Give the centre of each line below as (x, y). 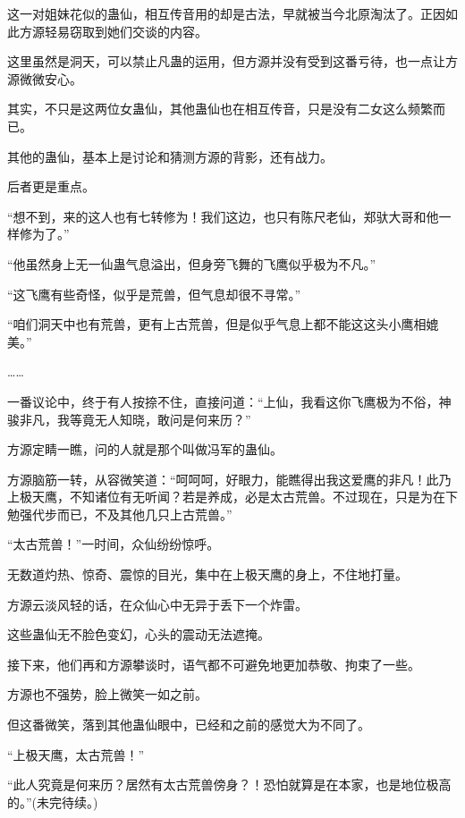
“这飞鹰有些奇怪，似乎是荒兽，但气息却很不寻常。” (154, 294)
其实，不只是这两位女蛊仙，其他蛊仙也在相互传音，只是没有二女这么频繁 (220, 109)
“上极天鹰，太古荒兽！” (76, 754)
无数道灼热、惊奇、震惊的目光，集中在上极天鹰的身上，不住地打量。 (207, 574)
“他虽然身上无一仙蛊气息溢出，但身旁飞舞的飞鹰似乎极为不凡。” (192, 263)
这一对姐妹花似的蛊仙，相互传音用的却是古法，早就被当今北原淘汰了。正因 (226, 13)
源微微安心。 (45, 78)
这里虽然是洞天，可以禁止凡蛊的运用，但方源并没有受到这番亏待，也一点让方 (232, 61)
